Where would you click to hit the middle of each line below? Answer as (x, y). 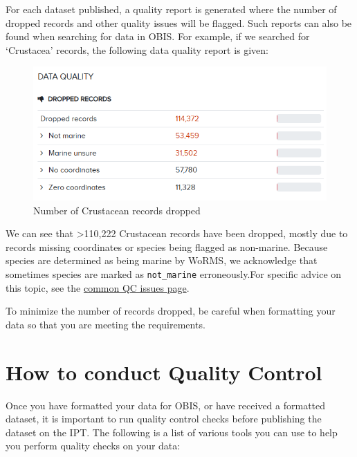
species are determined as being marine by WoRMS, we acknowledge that (162, 260)
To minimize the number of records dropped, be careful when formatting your (171, 311)
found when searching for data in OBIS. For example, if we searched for (158, 36)
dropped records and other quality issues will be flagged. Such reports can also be (179, 22)
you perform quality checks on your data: (93, 446)
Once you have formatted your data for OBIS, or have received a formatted (166, 405)
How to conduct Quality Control (164, 372)
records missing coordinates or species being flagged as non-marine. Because (167, 246)
